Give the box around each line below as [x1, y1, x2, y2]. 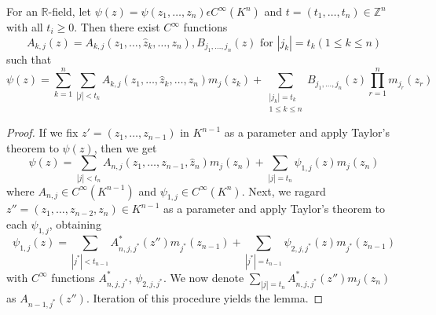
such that [6, 51, 52, 67]
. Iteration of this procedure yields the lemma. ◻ [86, 289, 324, 306]
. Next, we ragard [241, 182, 326, 199]
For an [6, 3, 38, 19]
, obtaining [49, 216, 101, 233]
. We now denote [163, 269, 244, 285]
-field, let [48, 3, 91, 19]
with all [6, 19, 43, 35]
